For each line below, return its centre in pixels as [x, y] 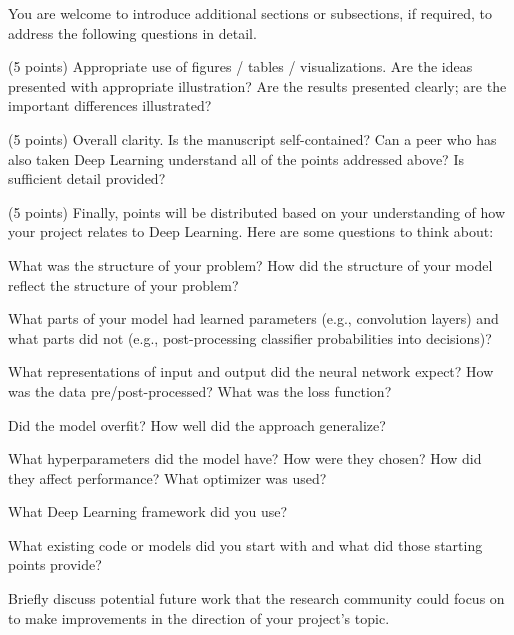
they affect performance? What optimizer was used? [167, 477]
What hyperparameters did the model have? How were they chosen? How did [245, 458]
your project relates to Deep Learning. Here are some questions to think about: [251, 231]
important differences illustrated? [110, 105]
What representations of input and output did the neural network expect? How [251, 371]
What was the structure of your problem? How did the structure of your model [250, 264]
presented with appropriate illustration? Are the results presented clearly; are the [257, 85]
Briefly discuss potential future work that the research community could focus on [256, 598]
